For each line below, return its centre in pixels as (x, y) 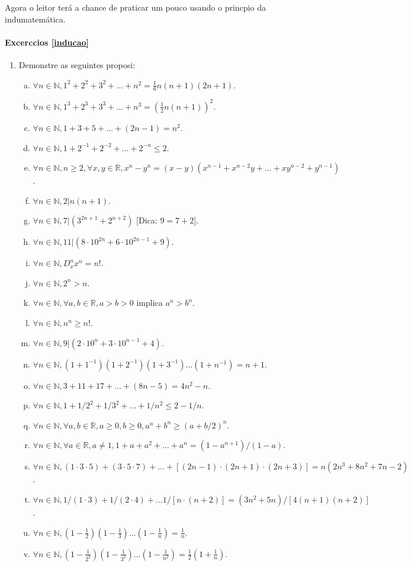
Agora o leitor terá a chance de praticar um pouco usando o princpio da (135, 7)
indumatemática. (35, 19)
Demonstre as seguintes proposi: (77, 64)
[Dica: (147, 220)
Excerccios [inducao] (47, 42)
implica (150, 303)
